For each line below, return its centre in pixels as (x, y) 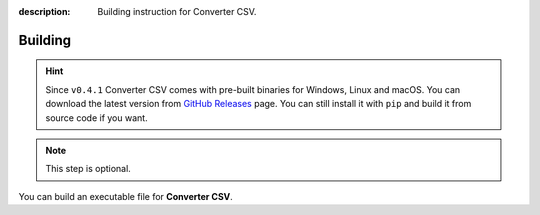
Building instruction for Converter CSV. (177, 11)
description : (44, 11)
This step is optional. (88, 169)
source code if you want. (97, 117)
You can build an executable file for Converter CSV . (126, 196)
